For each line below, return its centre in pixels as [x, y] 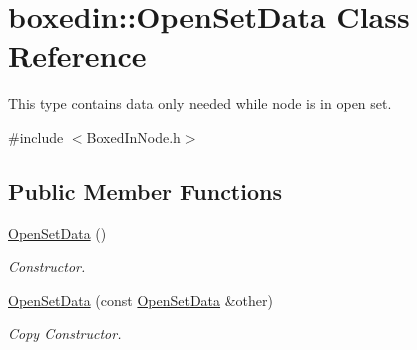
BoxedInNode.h [133, 136]
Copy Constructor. [65, 333]
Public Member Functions [145, 190]
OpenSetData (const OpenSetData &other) [140, 299]
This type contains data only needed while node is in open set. [200, 103]
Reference [77, 55]
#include [36, 136]
